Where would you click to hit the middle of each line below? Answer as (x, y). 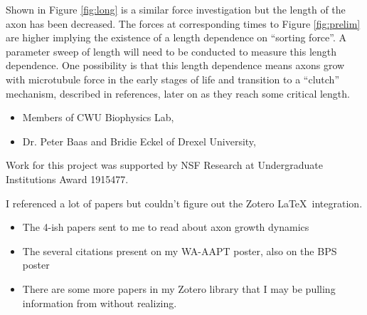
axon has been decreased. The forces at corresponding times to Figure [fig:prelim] (183, 23)
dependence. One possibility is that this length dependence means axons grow (175, 65)
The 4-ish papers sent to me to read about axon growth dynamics (166, 227)
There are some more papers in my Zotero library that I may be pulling (179, 288)
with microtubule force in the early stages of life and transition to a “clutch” (172, 79)
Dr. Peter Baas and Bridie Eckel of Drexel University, (139, 141)
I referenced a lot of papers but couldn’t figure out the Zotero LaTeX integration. (184, 203)
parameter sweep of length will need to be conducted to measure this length (171, 51)
